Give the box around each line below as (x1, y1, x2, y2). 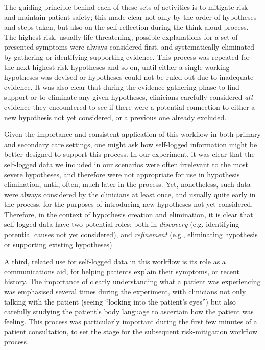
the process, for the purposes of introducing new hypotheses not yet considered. (4, 199, 253, 209)
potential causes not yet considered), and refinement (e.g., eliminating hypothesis (4, 229, 258, 240)
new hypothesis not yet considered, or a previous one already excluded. (4, 111, 227, 122)
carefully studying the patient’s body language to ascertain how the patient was (4, 306, 254, 317)
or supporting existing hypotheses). (4, 239, 114, 249)
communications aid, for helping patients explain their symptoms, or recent (4, 266, 239, 276)
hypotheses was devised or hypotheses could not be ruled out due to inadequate (4, 72, 254, 82)
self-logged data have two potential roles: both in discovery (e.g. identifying (4, 219, 239, 229)
